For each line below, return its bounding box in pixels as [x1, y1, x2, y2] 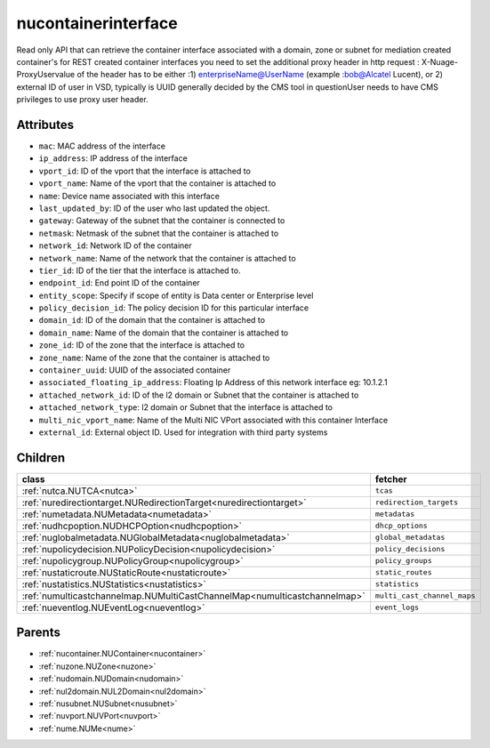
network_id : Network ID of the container [38, 240, 193, 251]
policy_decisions [374, 544, 446, 554]
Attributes [16, 117, 75, 133]
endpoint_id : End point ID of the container [38, 277, 200, 288]
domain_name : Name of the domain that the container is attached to [38, 327, 289, 338]
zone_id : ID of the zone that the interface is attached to [38, 340, 245, 350]
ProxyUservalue [16, 69, 76, 80]
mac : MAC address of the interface [38, 141, 166, 151]
